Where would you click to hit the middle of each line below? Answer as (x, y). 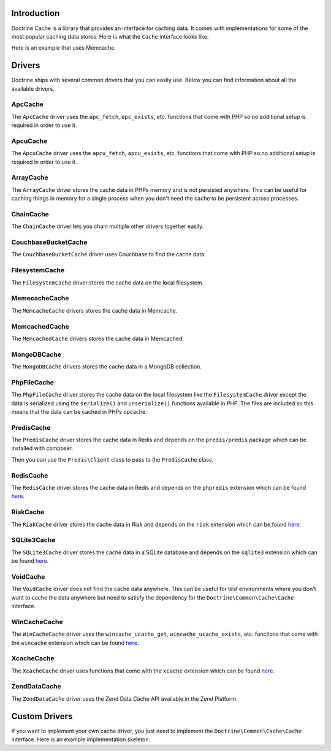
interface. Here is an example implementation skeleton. (81, 739)
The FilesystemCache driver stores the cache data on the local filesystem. (108, 283)
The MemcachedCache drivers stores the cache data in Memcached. (97, 338)
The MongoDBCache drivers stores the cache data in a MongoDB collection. (107, 367)
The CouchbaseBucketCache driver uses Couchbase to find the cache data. (109, 254)
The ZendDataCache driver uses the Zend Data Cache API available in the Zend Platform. (125, 698)
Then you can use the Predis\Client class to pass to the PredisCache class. (112, 459)
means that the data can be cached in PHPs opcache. (79, 411)
